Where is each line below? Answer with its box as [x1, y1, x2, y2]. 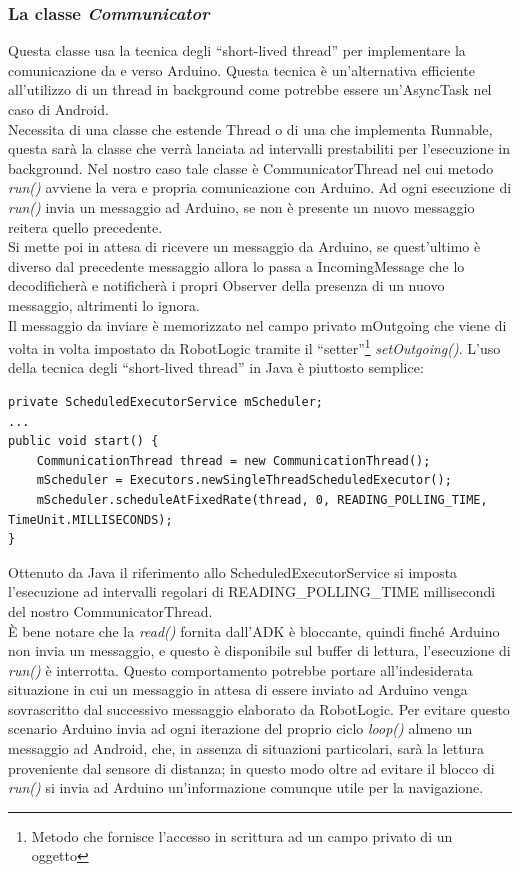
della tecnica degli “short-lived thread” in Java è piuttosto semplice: [8, 357, 424, 378]
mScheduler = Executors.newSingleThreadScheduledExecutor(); [36, 473, 452, 488]
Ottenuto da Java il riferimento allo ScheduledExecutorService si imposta [8, 561, 458, 582]
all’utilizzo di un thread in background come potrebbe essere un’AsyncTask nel [8, 79, 492, 100]
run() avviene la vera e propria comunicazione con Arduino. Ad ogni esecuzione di [8, 177, 512, 198]
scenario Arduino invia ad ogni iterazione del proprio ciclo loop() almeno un [8, 718, 473, 739]
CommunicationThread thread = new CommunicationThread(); [36, 453, 431, 468]
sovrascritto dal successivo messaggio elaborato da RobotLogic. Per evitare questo [8, 698, 510, 719]
